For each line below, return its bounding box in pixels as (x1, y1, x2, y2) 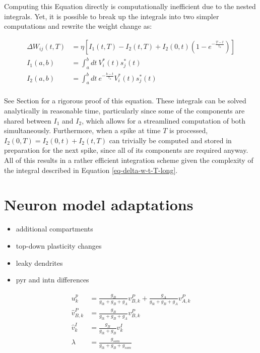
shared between (4, 115, 51, 126)
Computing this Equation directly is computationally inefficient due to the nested (4, 1, 256, 11)
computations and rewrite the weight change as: (4, 21, 152, 31)
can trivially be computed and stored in (109, 135, 232, 145)
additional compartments (16, 223, 93, 234)
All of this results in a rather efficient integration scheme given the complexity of (4, 155, 253, 165)
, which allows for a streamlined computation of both (82, 115, 246, 126)
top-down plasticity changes (16, 240, 102, 251)
